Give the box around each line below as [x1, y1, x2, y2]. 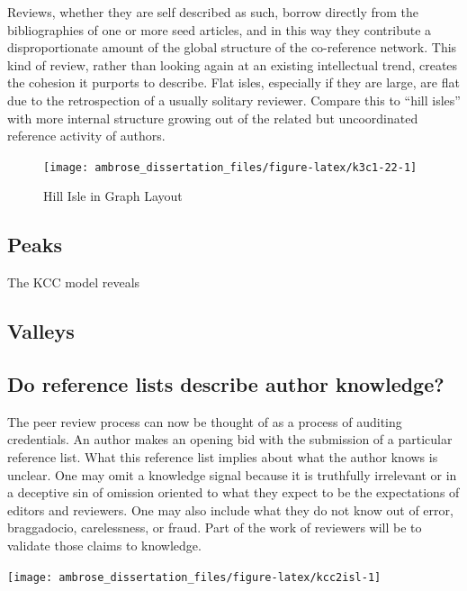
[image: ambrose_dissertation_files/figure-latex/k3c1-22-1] [43, 160, 418, 174]
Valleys [7, 317, 75, 345]
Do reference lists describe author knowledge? [7, 369, 445, 397]
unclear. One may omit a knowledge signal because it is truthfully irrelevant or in [7, 465, 457, 484]
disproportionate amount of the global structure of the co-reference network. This [7, 38, 457, 57]
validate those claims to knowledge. [7, 535, 202, 554]
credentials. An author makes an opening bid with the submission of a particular [7, 430, 453, 449]
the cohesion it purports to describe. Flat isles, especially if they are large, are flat [7, 73, 460, 92]
